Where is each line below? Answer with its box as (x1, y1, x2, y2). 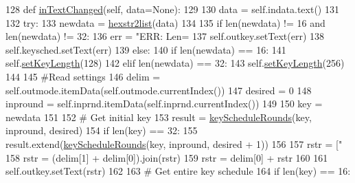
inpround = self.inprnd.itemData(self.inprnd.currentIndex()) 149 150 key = (5, 96, 323, 111)
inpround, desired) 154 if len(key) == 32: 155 (5, 123, 198, 138)
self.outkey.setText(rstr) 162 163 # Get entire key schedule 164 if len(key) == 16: (5, 164, 351, 178)
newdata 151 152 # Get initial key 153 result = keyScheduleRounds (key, (5, 109, 312, 124)
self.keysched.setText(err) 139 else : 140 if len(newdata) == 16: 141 (5, 42, 286, 56)
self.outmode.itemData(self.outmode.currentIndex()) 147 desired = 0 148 (5, 83, 312, 97)
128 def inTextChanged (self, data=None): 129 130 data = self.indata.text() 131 (5, 2, 339, 16)
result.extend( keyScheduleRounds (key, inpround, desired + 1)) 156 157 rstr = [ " (5, 136, 343, 151)
